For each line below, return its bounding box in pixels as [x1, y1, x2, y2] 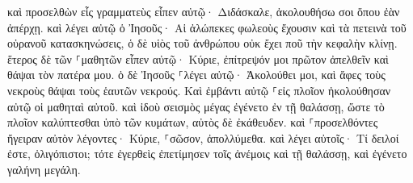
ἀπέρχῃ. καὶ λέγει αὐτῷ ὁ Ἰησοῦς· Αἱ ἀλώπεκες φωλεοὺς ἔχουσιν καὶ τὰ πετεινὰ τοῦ [7, 19, 407, 35]
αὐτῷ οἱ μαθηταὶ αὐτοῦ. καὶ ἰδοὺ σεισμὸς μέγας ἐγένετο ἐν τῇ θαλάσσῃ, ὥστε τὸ [7, 98, 385, 114]
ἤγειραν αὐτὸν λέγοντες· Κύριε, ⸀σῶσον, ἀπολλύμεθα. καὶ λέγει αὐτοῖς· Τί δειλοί [7, 129, 399, 146]
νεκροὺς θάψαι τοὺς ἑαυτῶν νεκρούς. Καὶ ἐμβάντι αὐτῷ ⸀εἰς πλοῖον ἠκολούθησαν [7, 81, 391, 98]
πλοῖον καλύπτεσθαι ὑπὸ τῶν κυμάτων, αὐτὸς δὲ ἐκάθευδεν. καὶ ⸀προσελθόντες [7, 114, 378, 131]
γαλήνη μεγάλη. [7, 160, 81, 177]
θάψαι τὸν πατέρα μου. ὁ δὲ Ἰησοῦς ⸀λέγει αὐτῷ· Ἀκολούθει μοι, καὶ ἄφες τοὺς [7, 66, 386, 83]
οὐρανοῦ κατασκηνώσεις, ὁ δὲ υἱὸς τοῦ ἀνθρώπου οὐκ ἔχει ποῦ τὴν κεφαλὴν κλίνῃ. [7, 35, 398, 52]
